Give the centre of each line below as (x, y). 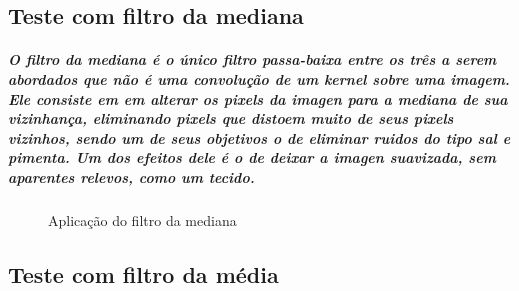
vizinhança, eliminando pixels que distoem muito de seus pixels (231, 118)
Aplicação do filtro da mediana (142, 219)
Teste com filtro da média (143, 273)
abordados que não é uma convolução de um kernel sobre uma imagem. (259, 78)
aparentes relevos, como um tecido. (131, 176)
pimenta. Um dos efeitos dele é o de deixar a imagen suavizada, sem (252, 157)
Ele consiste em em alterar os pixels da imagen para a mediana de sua (258, 98)
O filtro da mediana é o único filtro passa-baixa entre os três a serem (252, 59)
